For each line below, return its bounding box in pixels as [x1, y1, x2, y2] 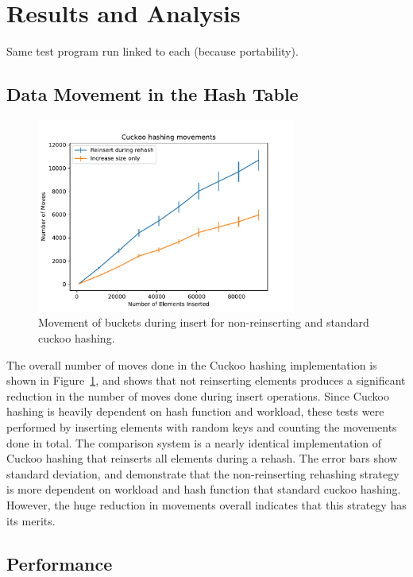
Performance [6, 551, 113, 575]
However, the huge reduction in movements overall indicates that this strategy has [6, 496, 407, 513]
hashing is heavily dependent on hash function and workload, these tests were [6, 403, 384, 420]
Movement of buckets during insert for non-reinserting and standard [38, 314, 369, 331]
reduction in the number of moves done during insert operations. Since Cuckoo [6, 387, 389, 404]
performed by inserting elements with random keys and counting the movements [6, 419, 397, 436]
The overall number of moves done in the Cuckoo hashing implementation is [6, 356, 377, 373]
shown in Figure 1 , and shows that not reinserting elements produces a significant [6, 372, 406, 389]
